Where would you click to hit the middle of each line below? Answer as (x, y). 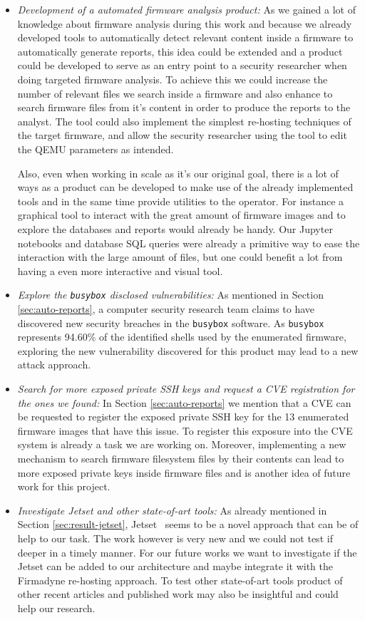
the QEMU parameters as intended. (96, 149)
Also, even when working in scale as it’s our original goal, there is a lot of (178, 173)
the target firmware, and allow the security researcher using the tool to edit (182, 135)
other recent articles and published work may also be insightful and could (178, 594)
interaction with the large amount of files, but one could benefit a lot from (180, 257)
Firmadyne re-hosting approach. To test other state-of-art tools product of (180, 580)
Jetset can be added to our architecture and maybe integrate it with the (175, 566)
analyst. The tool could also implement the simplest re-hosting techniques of (184, 121)
